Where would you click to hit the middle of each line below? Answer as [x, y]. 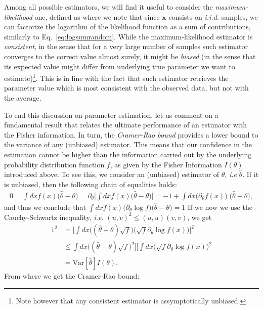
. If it [251, 174]
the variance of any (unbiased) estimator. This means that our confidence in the [128, 144]
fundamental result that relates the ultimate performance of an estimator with [125, 125]
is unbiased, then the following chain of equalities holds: [91, 184]
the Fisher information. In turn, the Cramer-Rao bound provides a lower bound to [131, 134]
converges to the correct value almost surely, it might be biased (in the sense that [130, 56]
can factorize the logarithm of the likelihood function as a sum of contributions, [127, 27]
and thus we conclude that [45, 207]
